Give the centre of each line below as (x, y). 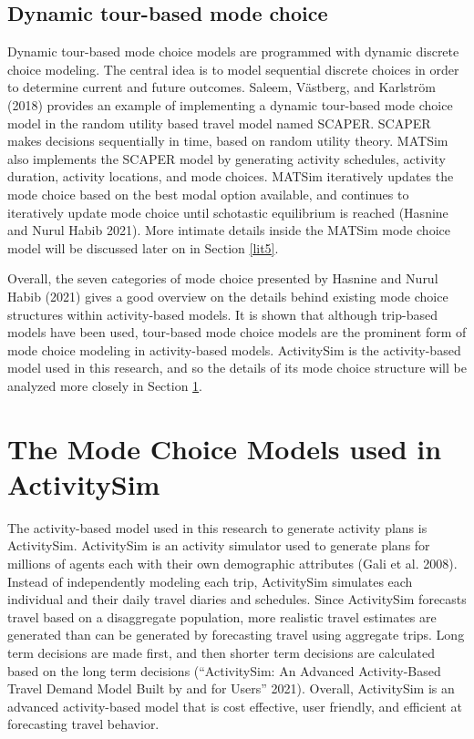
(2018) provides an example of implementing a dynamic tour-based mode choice (230, 104)
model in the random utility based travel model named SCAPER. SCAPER (219, 123)
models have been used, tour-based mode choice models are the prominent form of (237, 332)
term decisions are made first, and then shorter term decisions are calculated (221, 652)
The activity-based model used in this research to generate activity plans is (217, 527)
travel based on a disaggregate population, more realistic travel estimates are (222, 616)
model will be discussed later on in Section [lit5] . (143, 247)
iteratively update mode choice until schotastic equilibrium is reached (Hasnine (228, 212)
